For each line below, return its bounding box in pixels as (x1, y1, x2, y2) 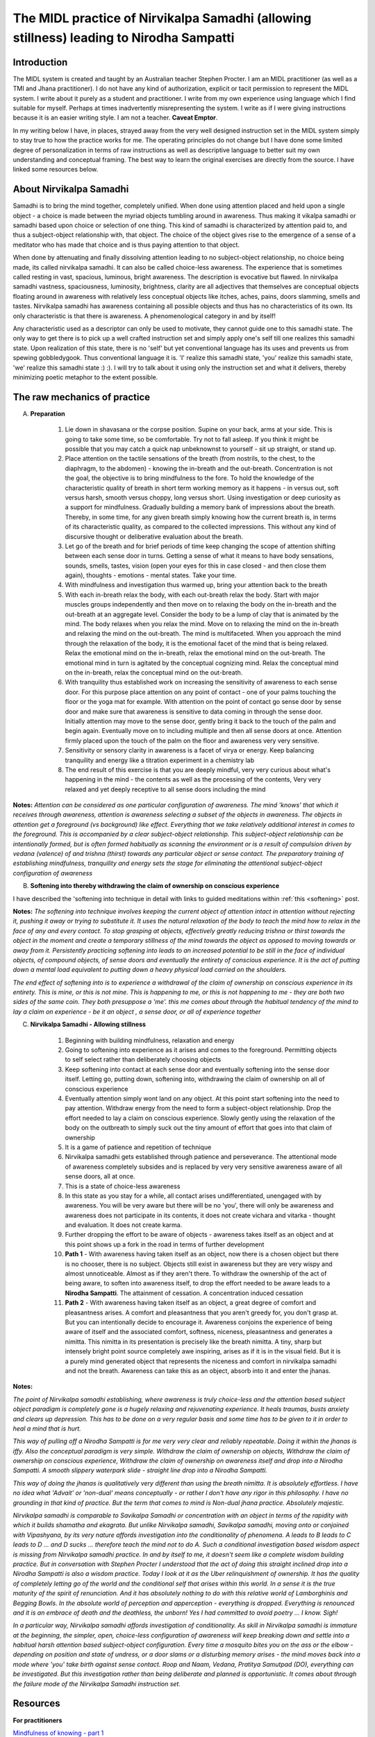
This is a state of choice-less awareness (65, 1182, 181, 1190)
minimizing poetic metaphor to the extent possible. (12, 372, 158, 381)
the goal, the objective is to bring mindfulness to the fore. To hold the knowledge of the (65, 474, 315, 482)
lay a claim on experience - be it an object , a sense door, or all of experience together (12, 1007, 261, 1016)
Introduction (12, 56, 68, 68)
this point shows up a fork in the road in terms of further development (65, 1240, 265, 1249)
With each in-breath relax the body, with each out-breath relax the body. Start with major (65, 591, 319, 599)
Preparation (30, 409, 65, 418)
